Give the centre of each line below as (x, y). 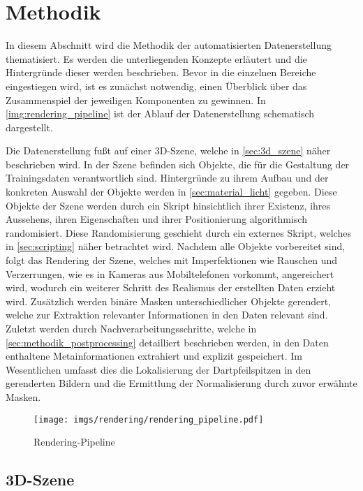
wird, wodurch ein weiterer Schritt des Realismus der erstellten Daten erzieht (171, 287)
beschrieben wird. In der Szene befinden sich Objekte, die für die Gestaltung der (178, 164)
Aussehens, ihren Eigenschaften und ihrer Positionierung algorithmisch (156, 219)
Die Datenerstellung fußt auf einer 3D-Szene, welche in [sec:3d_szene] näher (168, 151)
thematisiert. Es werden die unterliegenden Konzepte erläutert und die (156, 58)
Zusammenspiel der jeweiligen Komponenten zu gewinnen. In (136, 100)
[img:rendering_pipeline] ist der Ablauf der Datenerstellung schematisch (160, 113)
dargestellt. (29, 127)
